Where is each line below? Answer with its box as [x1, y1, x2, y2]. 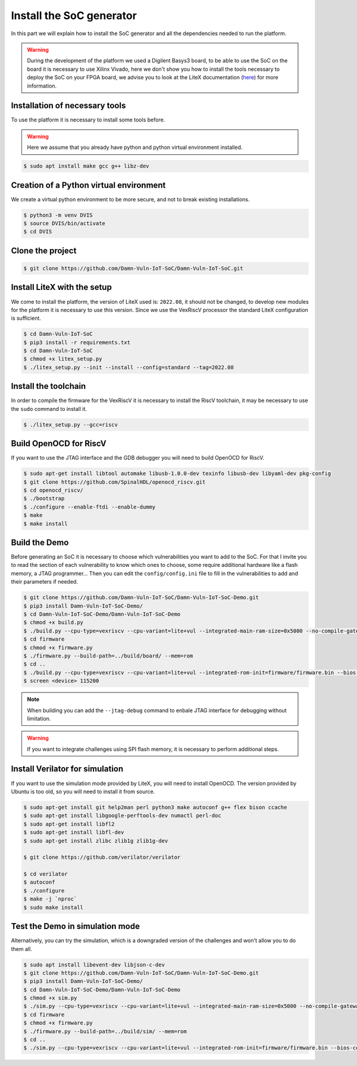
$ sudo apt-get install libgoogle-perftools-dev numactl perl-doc [23, 812, 221, 819]
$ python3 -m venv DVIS [23, 211, 93, 219]
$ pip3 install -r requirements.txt [23, 339, 131, 345]
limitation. [27, 715, 51, 722]
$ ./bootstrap [23, 495, 65, 502]
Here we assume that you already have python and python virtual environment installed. [27, 144, 243, 151]
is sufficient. [11, 314, 42, 322]
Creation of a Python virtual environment [11, 180, 166, 190]
